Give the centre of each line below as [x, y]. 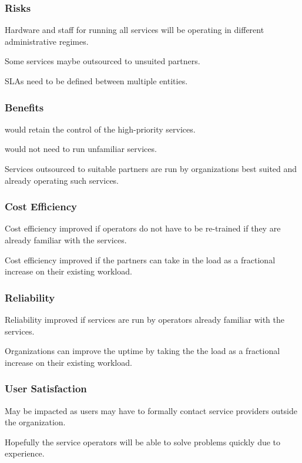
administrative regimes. [47, 41]
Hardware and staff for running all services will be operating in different [135, 30]
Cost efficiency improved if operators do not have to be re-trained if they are [143, 228]
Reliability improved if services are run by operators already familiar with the [145, 319]
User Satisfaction [46, 388]
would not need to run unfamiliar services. [81, 149]
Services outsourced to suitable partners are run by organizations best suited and [151, 168]
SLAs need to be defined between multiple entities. [96, 81]
